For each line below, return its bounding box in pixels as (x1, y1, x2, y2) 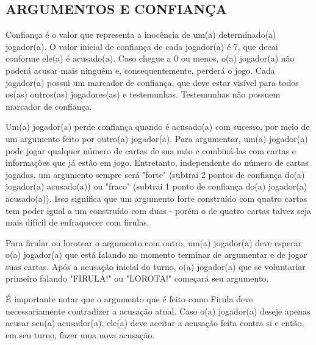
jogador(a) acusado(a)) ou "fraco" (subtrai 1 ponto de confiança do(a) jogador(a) (5, 180, 307, 193)
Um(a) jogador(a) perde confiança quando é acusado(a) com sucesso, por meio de (5, 120, 310, 133)
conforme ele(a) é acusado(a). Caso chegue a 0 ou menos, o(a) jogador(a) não (5, 52, 295, 65)
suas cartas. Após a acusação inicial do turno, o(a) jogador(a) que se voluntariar (5, 260, 306, 272)
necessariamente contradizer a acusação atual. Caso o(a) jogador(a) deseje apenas (5, 304, 311, 317)
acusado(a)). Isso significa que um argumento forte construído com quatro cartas (5, 191, 307, 204)
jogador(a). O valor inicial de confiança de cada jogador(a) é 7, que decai (5, 40, 278, 52)
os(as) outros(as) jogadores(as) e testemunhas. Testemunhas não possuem (5, 88, 281, 101)
